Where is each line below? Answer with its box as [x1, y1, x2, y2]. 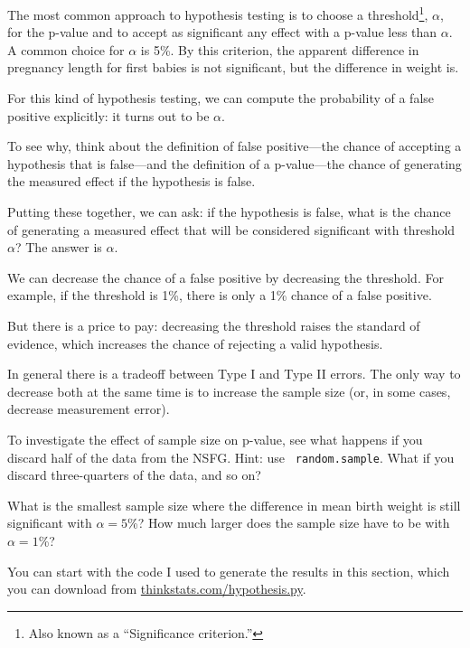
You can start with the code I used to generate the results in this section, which [7, 561, 450, 580]
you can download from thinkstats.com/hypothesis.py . [7, 579, 306, 598]
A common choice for [7, 40, 125, 59]
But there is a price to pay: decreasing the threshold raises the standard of [7, 315, 420, 334]
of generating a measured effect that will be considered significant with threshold [7, 220, 456, 239]
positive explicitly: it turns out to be [7, 106, 210, 125]
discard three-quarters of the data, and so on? [7, 465, 261, 484]
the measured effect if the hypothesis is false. [7, 172, 256, 191]
